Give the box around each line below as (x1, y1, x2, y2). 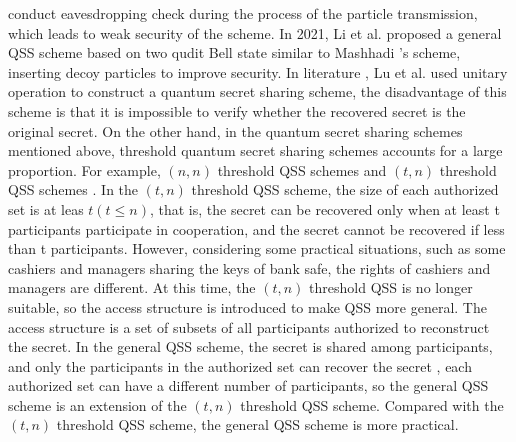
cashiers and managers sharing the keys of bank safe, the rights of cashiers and (8, 257, 491, 278)
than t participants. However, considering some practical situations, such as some (8, 238, 506, 259)
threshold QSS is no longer (309, 277, 473, 298)
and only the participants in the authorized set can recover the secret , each (8, 355, 472, 376)
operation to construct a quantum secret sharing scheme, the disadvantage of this (8, 81, 507, 102)
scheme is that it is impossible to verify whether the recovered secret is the (8, 100, 466, 121)
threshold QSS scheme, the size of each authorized (191, 179, 499, 200)
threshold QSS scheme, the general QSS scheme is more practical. (56, 414, 459, 435)
